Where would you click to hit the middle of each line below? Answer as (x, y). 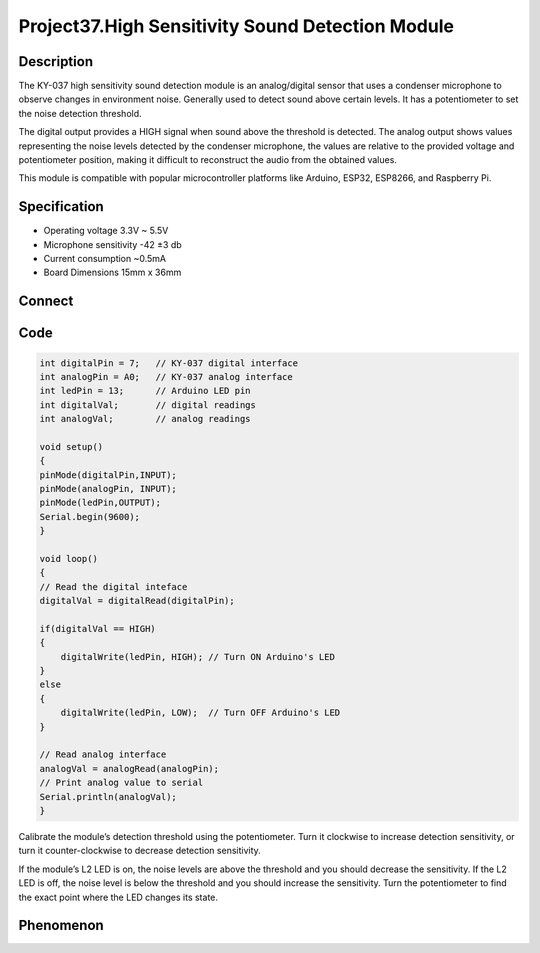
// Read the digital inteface (113, 586)
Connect (46, 301)
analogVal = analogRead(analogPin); (129, 768)
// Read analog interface (103, 754)
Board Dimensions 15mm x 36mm (112, 272)
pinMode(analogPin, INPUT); (108, 489)
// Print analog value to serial (121, 783)
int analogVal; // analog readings (145, 419)
